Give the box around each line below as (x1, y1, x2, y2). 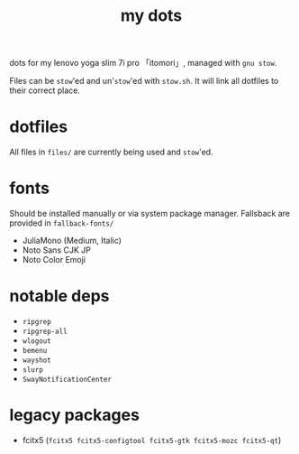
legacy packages (9, 405, 140, 425)
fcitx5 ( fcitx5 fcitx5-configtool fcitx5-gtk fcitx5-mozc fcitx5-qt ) (22, 434, 282, 445)
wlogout (22, 337, 51, 346)
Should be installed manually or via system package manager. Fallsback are (9, 208, 291, 219)
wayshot (22, 356, 51, 365)
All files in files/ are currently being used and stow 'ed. (9, 146, 213, 158)
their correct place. (9, 85, 81, 96)
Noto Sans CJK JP (22, 245, 92, 255)
